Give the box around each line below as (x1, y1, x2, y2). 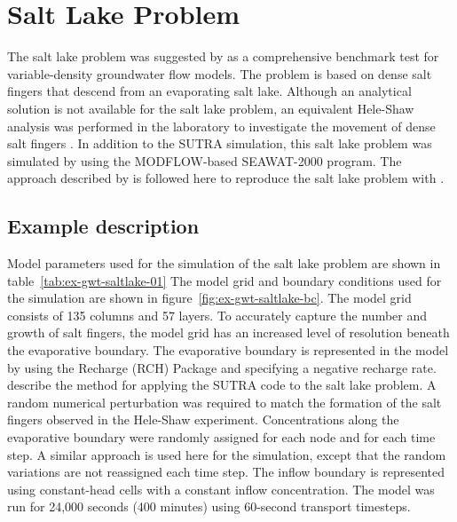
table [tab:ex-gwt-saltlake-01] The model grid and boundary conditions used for (7, 271, 442, 289)
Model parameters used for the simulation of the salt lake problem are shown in (7, 254, 441, 273)
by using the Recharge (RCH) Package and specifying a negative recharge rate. (7, 358, 437, 376)
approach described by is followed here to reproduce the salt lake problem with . (7, 169, 445, 187)
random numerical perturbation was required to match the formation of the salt (7, 392, 442, 411)
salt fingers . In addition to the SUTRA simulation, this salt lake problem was (7, 134, 432, 153)
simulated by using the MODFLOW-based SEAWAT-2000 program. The (7, 151, 402, 170)
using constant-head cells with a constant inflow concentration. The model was (7, 479, 435, 498)
